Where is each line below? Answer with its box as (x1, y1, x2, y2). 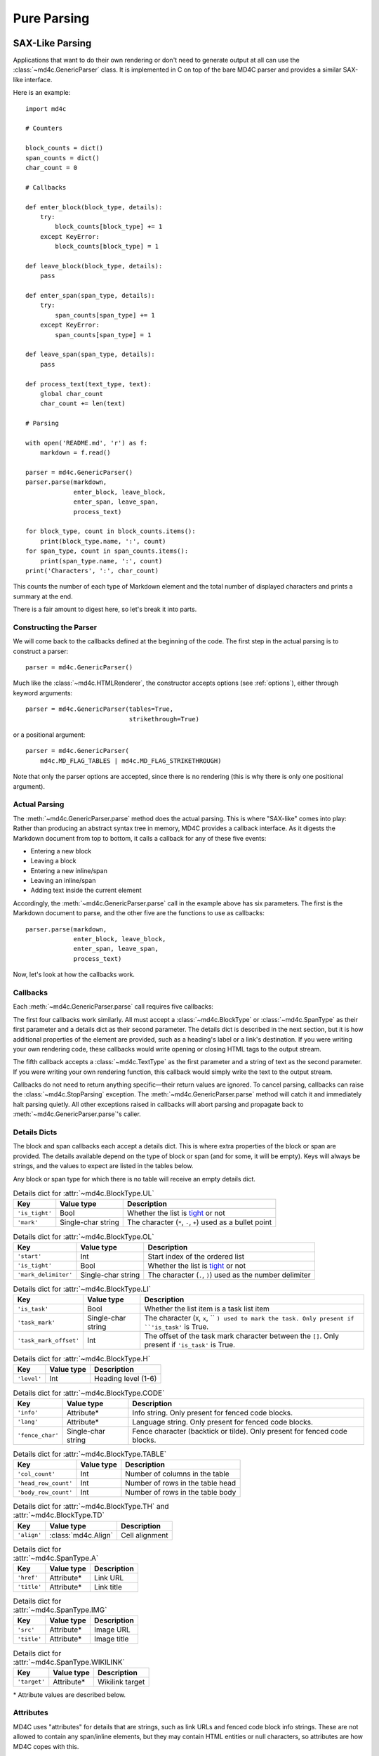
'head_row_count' (17, 1479, 73, 1487)
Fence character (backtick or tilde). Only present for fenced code (132, 1426, 347, 1436)
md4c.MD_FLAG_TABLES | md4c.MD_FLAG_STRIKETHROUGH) (39, 756, 222, 765)
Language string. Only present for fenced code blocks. (132, 1417, 314, 1427)
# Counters (25, 124, 63, 133)
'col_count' (17, 1470, 55, 1478)
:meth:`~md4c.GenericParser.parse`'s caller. (13, 1110, 142, 1118)
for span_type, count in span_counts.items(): (25, 547, 189, 555)
